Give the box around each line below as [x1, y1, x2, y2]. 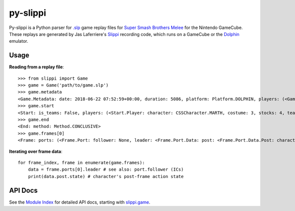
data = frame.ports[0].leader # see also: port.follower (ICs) [28, 167, 184, 172]
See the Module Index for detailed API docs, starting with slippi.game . [9, 199, 150, 205]
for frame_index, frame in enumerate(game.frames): [18, 160, 145, 165]
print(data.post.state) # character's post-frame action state [28, 174, 184, 179]
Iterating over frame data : [9, 148, 62, 154]
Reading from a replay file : [9, 64, 64, 70]
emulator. [9, 38, 29, 44]
